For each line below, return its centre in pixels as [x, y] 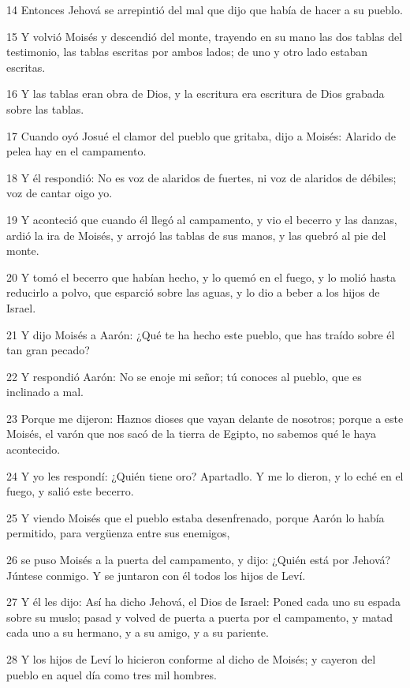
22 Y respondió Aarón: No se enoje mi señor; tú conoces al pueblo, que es [184, 376]
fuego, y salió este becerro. [70, 491]
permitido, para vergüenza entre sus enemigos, [118, 533]
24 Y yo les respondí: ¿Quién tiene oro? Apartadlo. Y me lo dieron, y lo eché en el [205, 475]
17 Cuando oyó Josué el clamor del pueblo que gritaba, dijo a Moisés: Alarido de [201, 135]
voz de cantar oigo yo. [60, 193]
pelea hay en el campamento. [76, 151]
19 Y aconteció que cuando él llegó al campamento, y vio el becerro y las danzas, [202, 219]
